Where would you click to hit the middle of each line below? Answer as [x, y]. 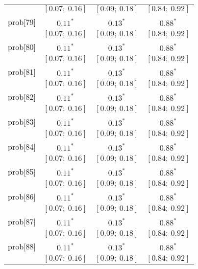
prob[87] [22, 221]
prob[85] [22, 171]
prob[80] [22, 47]
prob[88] [22, 246]
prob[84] [22, 146]
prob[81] [22, 72]
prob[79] [22, 22]
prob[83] [22, 122]
